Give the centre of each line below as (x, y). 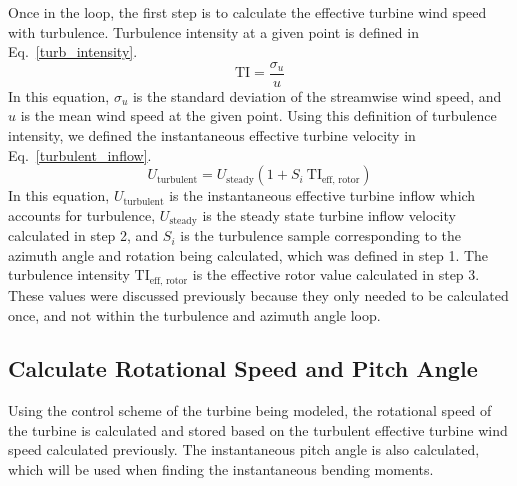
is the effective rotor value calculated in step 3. (336, 274)
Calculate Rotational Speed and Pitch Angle (243, 368)
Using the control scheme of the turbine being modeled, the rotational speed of (250, 410)
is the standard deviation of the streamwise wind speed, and (317, 95)
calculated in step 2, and (83, 235)
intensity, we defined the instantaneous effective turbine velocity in (212, 135)
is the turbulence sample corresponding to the (321, 235)
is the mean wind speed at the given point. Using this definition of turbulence (258, 115)
